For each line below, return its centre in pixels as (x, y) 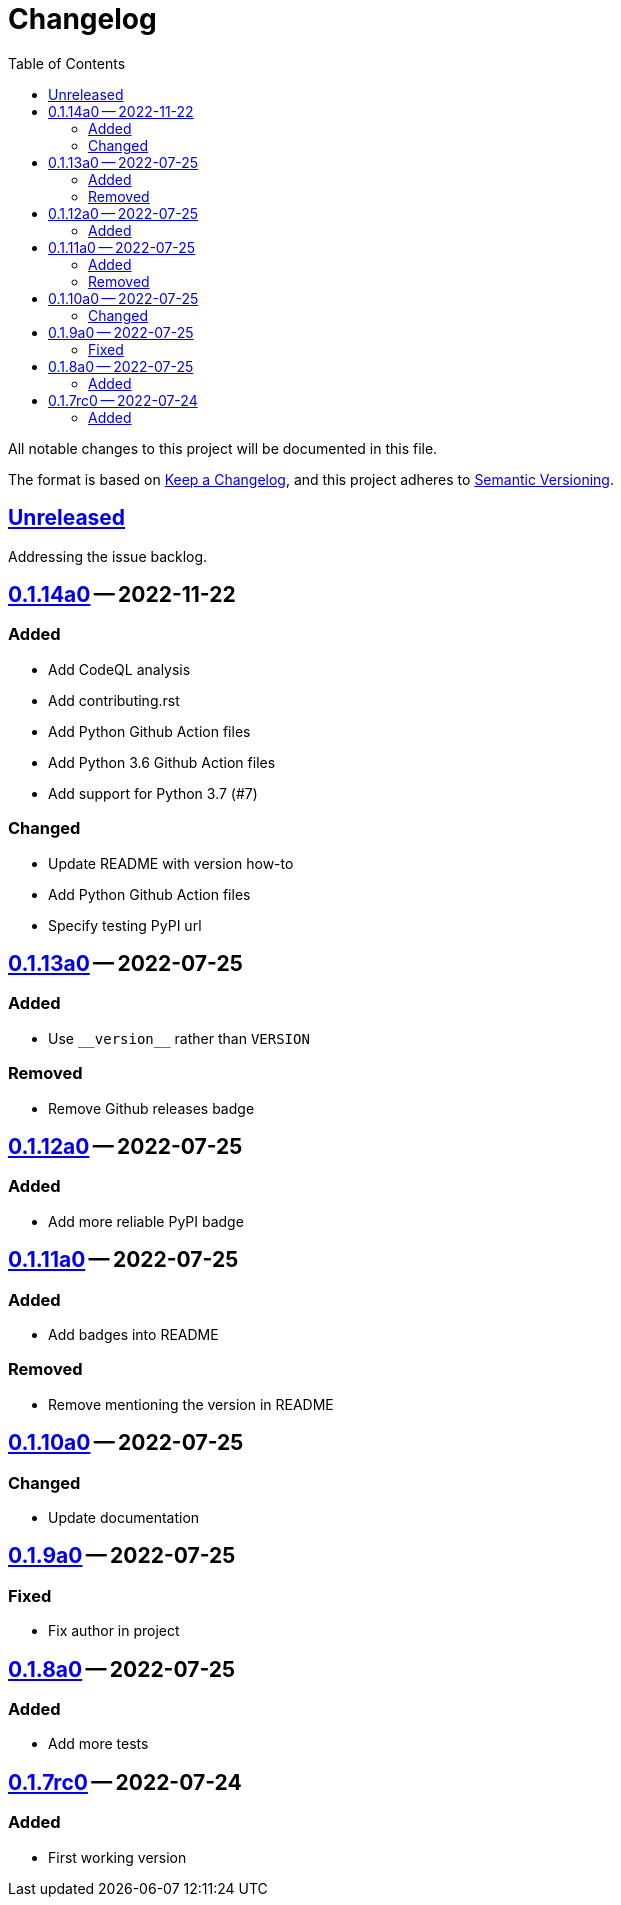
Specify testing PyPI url (125, 925)
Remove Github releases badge (151, 1108)
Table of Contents (67, 63)
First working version (117, 1857)
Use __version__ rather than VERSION (179, 1038)
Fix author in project (114, 1631)
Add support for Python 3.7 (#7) (153, 793)
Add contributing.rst (114, 700)
